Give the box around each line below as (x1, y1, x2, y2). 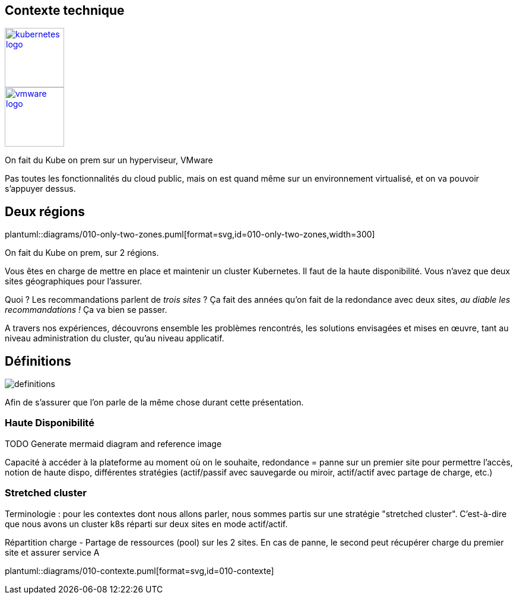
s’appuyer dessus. (5, 183, 76, 194)
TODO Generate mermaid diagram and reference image (5, 438, 222, 449)
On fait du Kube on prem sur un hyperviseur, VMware (5, 155, 213, 166)
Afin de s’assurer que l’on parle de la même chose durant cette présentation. (5, 397, 304, 408)
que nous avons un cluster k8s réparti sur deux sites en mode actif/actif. (5, 518, 288, 529)
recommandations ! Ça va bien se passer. (5, 305, 167, 315)
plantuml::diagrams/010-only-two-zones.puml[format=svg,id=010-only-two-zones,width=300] (5, 229, 375, 240)
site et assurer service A (5, 547, 100, 557)
